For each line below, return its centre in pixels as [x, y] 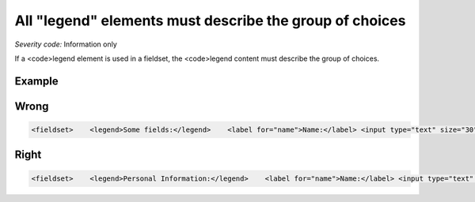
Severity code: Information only [66, 44]
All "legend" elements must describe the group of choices [210, 21]
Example [36, 81]
